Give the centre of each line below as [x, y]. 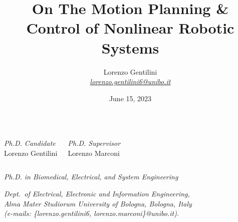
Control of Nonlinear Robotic [130, 28]
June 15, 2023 [130, 98]
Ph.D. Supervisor [94, 143]
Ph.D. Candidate [30, 143]
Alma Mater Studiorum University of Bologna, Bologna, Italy [98, 203]
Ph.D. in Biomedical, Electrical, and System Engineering [91, 177]
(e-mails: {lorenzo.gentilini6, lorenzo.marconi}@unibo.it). [92, 213]
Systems [130, 47]
